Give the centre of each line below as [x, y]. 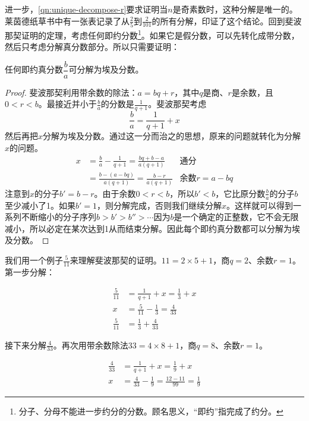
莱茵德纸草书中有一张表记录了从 [67, 21]
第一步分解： [30, 271]
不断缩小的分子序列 [59, 217]
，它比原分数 [240, 193]
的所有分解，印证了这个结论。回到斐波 [227, 21]
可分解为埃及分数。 [106, 69]
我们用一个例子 [34, 260]
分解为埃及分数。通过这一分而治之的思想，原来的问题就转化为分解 [172, 136]
